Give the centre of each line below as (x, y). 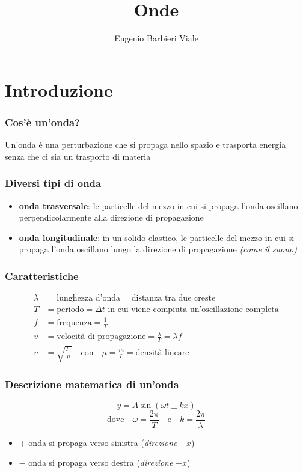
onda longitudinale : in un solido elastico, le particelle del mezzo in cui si (157, 237)
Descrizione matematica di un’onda (92, 384)
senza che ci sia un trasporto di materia (78, 156)
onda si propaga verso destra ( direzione (101, 462)
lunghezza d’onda (89, 298)
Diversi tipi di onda (53, 183)
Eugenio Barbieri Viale (156, 38)
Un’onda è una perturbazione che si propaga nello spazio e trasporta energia (145, 145)
